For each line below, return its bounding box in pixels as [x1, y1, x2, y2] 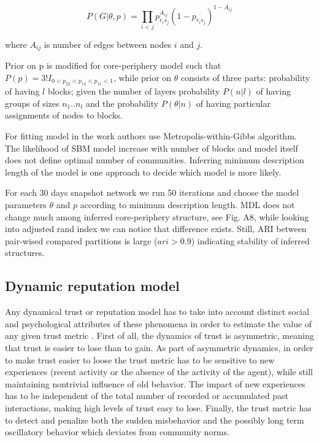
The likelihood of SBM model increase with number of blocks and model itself [5, 141, 298, 154]
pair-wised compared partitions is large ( [5, 234, 158, 247]
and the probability [85, 96, 159, 109]
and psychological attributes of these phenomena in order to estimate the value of [5, 317, 312, 330]
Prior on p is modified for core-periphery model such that [5, 59, 221, 72]
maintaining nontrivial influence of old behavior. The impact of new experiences [5, 377, 306, 390]
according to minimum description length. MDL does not [80, 198, 295, 211]
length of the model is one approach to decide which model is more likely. [5, 165, 282, 178]
